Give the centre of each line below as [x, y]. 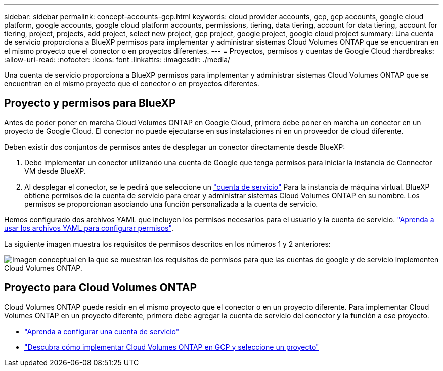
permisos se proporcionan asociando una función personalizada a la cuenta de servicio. [171, 204]
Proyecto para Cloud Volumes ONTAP [101, 288]
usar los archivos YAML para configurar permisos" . [89, 228]
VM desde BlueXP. [55, 171]
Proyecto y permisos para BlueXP [90, 103]
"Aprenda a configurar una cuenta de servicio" [102, 331]
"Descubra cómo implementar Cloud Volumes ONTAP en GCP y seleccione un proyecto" [172, 347]
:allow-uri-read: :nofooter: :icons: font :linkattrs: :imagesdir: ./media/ [117, 59]
